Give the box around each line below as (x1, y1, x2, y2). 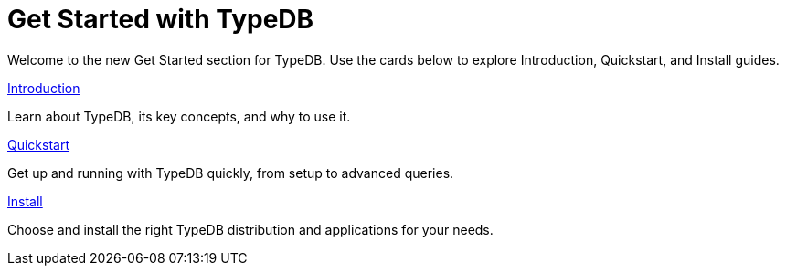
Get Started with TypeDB (7, 4, 314, 35)
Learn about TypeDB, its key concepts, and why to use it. (7, 108, 351, 124)
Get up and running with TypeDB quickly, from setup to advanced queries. (7, 164, 454, 181)
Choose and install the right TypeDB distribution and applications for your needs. (7, 221, 494, 237)
